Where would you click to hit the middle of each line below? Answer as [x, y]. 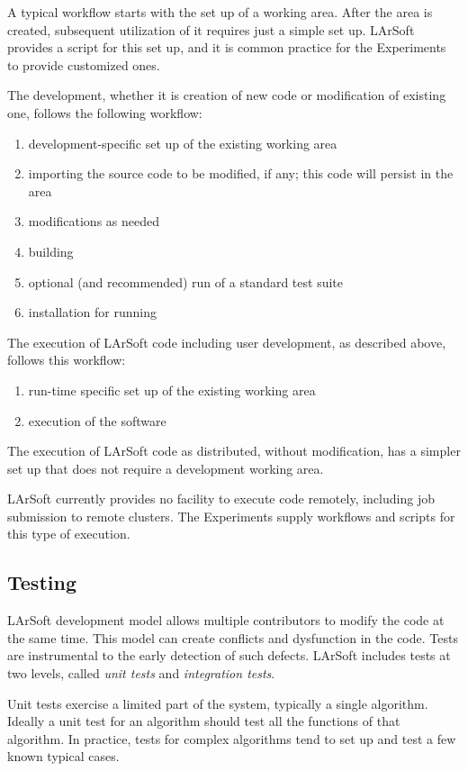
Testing [42, 582]
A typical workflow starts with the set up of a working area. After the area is [220, 12]
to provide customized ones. [84, 64]
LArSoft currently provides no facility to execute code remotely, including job [221, 499]
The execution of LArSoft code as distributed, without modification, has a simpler [234, 451]
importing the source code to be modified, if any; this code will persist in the [241, 173]
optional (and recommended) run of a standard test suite [185, 281]
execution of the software [97, 420]
